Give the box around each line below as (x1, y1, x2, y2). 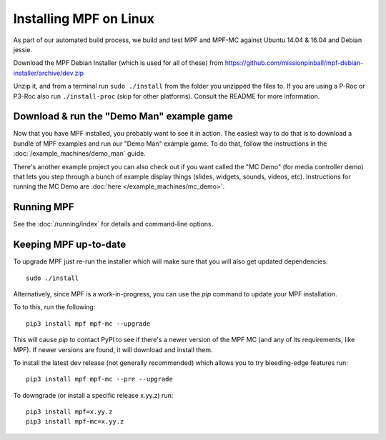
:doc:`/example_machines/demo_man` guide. (13, 149, 146, 158)
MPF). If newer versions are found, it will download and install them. (13, 345, 214, 354)
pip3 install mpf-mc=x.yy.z (26, 418, 124, 426)
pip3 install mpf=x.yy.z (26, 408, 113, 416)
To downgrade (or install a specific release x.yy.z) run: (13, 391, 174, 399)
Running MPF (13, 201, 74, 214)
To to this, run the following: (13, 303, 96, 311)
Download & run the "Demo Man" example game (13, 111, 234, 123)
